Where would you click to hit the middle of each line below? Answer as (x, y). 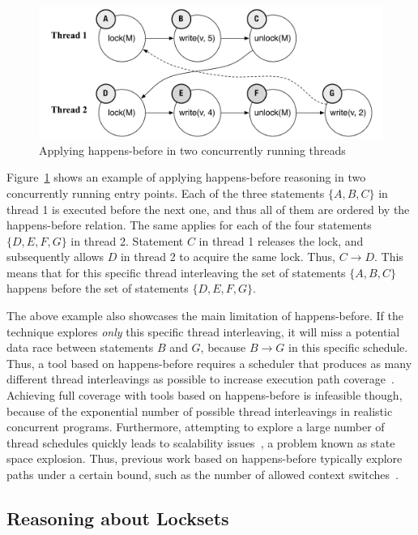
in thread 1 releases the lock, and (281, 240)
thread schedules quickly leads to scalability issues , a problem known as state (201, 442)
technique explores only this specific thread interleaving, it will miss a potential (203, 331)
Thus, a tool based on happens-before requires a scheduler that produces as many (209, 363)
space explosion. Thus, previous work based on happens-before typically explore (205, 458)
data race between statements (80, 347)
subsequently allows (55, 257)
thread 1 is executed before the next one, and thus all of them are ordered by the (208, 209)
